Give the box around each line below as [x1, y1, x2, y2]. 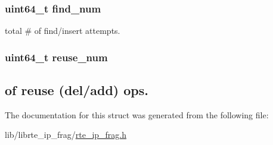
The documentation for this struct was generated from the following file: [5, 108, 269, 121]
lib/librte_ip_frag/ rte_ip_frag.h [5, 128, 127, 141]
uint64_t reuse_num [5, 49, 108, 64]
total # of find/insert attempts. [5, 24, 120, 37]
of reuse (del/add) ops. [5, 81, 148, 99]
